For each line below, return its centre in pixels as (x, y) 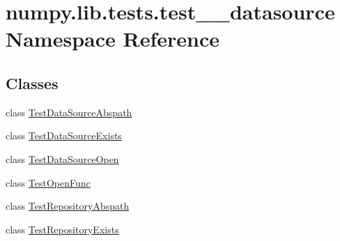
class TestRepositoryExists (62, 229)
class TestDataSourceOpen (62, 158)
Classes (32, 83)
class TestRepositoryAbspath (68, 206)
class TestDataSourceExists (64, 135)
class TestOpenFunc (48, 182)
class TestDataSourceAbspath (69, 112)
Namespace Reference (113, 39)
